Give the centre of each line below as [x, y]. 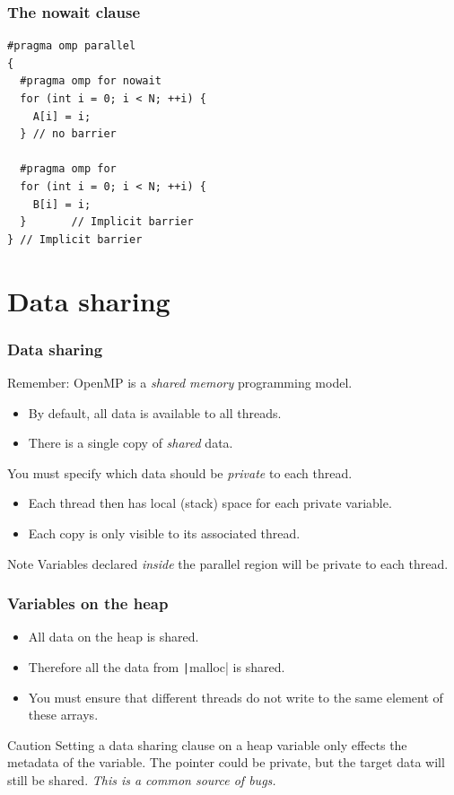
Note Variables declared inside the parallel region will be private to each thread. [228, 563]
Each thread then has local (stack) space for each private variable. [210, 503]
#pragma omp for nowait [91, 81]
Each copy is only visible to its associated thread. [164, 533]
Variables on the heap [88, 603]
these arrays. [63, 715]
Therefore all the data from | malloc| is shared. [157, 666]
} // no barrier [68, 134]
